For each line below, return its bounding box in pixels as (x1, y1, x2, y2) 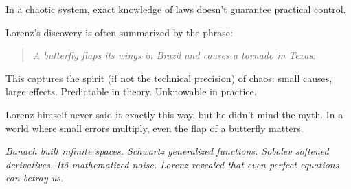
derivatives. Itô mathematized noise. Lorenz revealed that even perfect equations (5, 157, 339, 171)
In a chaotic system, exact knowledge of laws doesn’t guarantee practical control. (5, 2, 346, 16)
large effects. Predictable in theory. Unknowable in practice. (5, 84, 257, 99)
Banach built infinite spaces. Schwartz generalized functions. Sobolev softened (5, 144, 329, 158)
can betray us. (5, 171, 64, 185)
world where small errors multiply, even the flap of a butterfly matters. (5, 121, 304, 135)
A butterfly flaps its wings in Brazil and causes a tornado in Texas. (32, 48, 316, 62)
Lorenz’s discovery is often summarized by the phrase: (5, 25, 233, 39)
